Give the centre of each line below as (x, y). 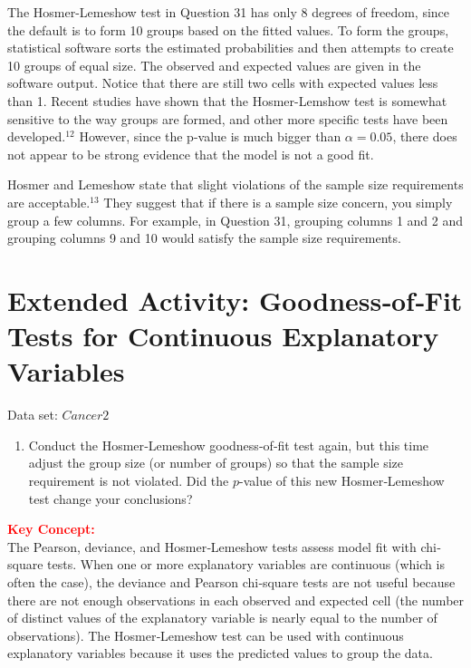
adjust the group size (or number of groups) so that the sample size (216, 463)
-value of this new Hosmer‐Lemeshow (341, 480)
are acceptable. (49, 202)
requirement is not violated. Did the (129, 480)
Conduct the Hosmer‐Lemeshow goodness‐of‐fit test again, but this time (229, 445)
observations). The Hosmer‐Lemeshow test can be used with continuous (206, 635)
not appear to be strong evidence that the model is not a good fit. (191, 154)
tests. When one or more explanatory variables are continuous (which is (246, 564)
